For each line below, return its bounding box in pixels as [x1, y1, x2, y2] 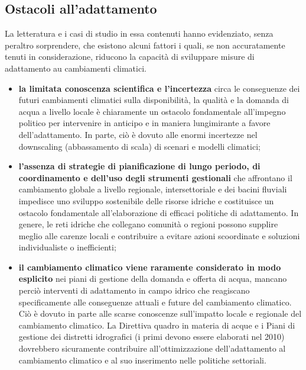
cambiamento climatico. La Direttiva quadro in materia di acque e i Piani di [18, 318, 295, 331]
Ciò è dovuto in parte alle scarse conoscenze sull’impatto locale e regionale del [18, 307, 302, 320]
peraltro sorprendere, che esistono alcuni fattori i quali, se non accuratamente [5, 38, 285, 51]
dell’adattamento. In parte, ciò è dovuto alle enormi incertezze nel [18, 128, 258, 140]
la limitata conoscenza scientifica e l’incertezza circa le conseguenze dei [18, 82, 300, 94]
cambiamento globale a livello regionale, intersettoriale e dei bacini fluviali [18, 183, 287, 195]
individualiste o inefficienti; [18, 241, 116, 253]
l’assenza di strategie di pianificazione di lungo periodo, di [18, 160, 261, 172]
